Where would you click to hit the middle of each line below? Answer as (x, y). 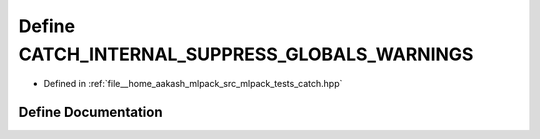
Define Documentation (90, 112)
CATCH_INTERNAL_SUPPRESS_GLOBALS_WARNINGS (246, 54)
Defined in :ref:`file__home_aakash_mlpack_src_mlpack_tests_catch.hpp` (193, 84)
